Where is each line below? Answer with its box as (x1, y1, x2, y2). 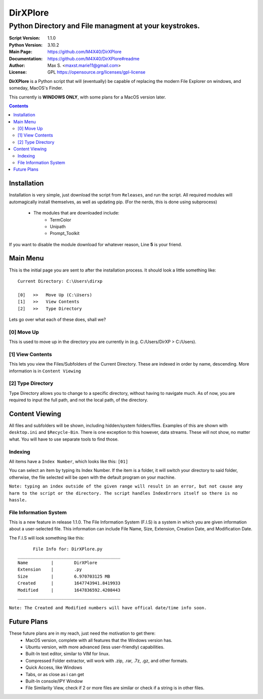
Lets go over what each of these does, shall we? (9, 316, 106, 322)
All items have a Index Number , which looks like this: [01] (9, 458, 129, 464)
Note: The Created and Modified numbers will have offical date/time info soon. (9, 605, 207, 611)
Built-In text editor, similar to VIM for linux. (25, 651, 110, 657)
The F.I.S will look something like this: (9, 535, 85, 541)
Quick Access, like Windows (25, 664, 82, 670)
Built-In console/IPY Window (25, 678, 83, 684)
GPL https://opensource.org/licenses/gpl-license (47, 69, 146, 75)
